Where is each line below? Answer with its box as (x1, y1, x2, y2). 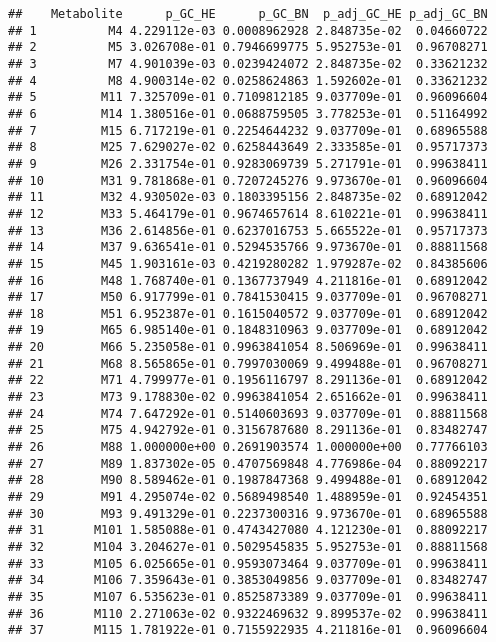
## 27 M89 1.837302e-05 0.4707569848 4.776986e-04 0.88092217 (8, 456, 488, 471)
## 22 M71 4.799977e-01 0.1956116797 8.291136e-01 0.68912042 (8, 373, 488, 388)
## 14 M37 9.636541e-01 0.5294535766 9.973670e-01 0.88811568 (8, 240, 488, 255)
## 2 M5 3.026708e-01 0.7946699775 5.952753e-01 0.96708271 (8, 40, 488, 55)
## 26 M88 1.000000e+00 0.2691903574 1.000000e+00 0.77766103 (8, 440, 488, 455)
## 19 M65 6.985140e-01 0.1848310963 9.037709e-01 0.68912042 (8, 323, 488, 338)
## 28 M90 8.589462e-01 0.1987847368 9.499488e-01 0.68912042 (8, 473, 488, 488)
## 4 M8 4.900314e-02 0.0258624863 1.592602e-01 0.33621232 (8, 73, 488, 88)
